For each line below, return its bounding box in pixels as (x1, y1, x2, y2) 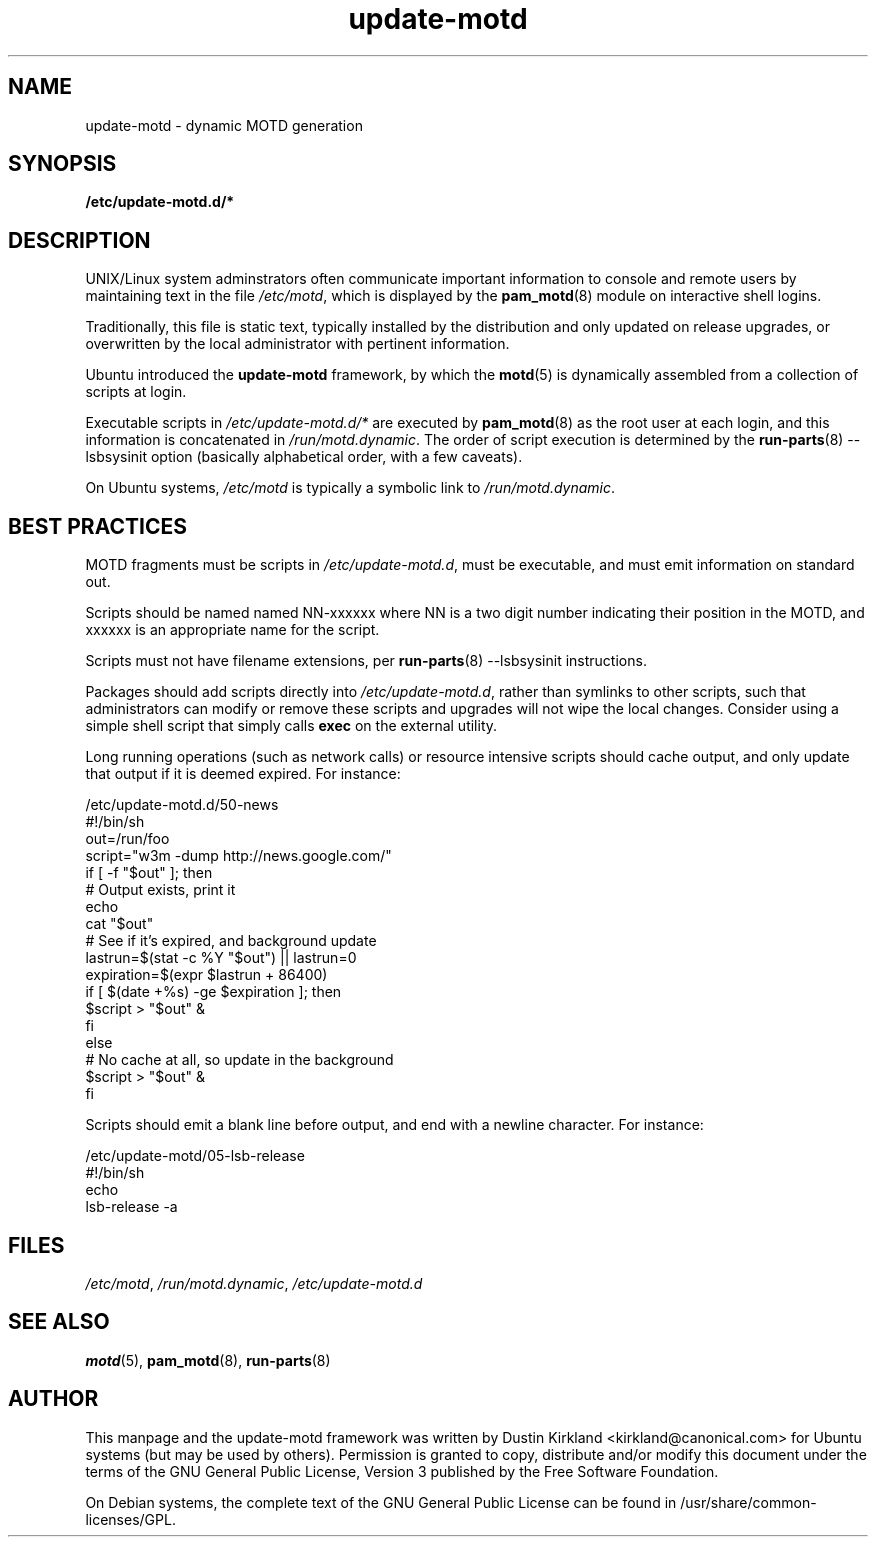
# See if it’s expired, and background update (85, 932, 377, 950)
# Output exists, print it (85, 881, 236, 899)
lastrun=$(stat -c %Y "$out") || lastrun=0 (85, 949, 357, 967)
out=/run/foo (85, 830, 170, 848)
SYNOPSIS (8, 151, 117, 177)
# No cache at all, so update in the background (85, 1051, 394, 1069)
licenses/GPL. (85, 1510, 176, 1528)
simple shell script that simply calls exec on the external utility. (85, 717, 498, 735)
